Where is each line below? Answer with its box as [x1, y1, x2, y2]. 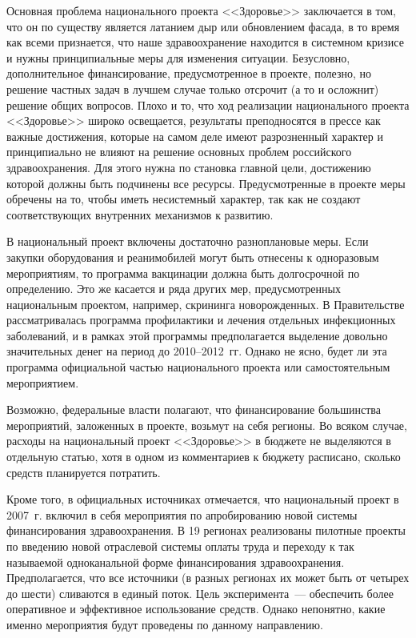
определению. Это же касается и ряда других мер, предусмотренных [6, 280, 341, 297]
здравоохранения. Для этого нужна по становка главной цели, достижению [6, 158, 371, 175]
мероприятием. [6, 374, 79, 391]
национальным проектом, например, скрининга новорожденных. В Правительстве [6, 295, 405, 312]
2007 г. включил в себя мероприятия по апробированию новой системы [6, 506, 358, 523]
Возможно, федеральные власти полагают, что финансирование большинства [6, 401, 381, 418]
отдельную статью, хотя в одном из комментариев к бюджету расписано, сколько [6, 448, 401, 465]
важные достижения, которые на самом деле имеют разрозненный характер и [6, 127, 383, 144]
